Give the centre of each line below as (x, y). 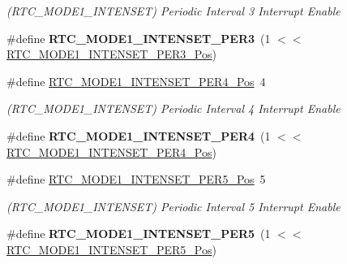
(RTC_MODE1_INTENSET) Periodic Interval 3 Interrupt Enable (173, 11)
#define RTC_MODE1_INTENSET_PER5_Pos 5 (136, 179)
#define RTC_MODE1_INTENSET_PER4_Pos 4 (136, 81)
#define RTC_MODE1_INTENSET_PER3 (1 (139, 38)
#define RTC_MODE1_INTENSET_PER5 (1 (139, 234)
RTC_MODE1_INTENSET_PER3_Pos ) (111, 54)
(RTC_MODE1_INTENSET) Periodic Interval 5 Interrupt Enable (173, 206)
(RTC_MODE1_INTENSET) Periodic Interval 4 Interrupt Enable (173, 108)
